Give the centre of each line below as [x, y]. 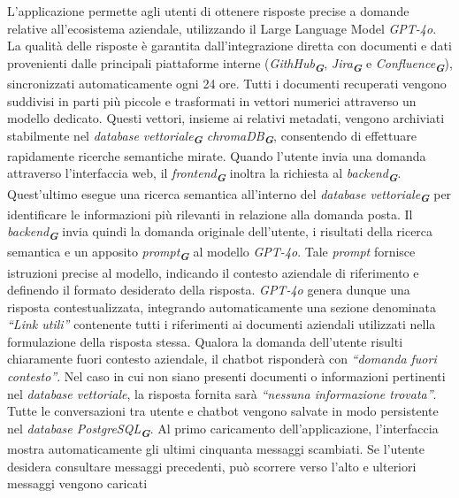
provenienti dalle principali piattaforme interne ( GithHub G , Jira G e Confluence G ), [230, 64]
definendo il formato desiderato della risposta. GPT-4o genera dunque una [209, 290]
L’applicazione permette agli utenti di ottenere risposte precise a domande [208, 11]
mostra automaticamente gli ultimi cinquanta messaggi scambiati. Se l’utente [216, 448]
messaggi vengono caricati [77, 483]
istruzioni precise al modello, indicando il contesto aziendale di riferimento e [213, 272]
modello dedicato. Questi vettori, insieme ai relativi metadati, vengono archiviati [226, 118]
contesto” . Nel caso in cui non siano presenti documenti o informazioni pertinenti [226, 376]
